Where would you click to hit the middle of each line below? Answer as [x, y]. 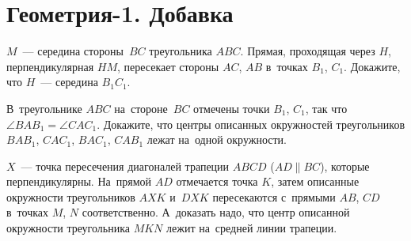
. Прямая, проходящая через [308, 51]
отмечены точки [232, 108]
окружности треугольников [71, 196]
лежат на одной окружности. [217, 139]
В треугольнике [44, 108]
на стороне [141, 108]
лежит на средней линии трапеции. [252, 228]
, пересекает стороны [168, 66]
